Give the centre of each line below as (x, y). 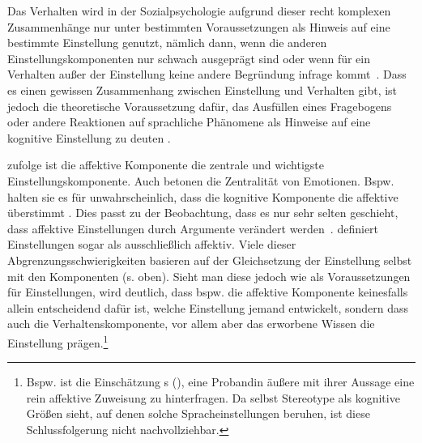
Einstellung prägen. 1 (58, 341)
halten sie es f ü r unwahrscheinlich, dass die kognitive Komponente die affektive (203, 196)
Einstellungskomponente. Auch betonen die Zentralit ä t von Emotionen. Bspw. (201, 180)
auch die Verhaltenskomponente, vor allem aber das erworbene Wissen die (191, 324)
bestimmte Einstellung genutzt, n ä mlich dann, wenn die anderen (167, 43)
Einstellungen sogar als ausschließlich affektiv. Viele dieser (152, 244)
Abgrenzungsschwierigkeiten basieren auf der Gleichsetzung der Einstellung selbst (210, 260)
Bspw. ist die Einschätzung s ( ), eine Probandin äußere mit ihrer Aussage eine (220, 382)
